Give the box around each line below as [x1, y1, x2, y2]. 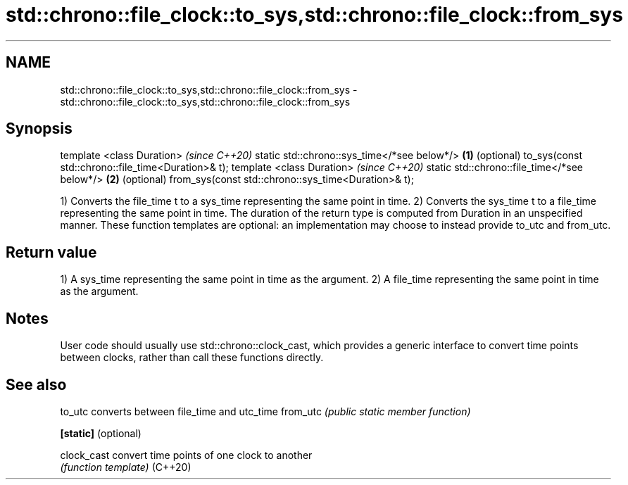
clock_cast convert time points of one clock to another [60, 448, 313, 461]
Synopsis [6, 120, 73, 138]
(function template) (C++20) [60, 460, 191, 473]
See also [6, 375, 67, 393]
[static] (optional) [60, 427, 142, 439]
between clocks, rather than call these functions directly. [60, 351, 324, 364]
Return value [6, 243, 97, 261]
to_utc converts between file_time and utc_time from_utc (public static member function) [60, 405, 471, 417]
